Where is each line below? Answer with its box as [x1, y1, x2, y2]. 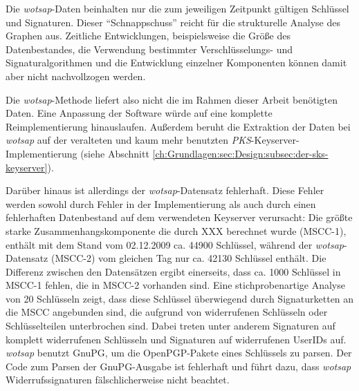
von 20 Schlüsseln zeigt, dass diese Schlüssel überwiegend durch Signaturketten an [6, 291, 354, 305]
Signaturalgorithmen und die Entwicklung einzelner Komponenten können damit [6, 55, 347, 70]
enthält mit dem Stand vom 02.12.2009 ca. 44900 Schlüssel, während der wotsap [6, 237, 344, 251]
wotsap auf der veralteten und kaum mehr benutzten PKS [6, 133, 251, 147]
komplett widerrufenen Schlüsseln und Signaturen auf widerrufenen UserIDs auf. [6, 332, 347, 346]
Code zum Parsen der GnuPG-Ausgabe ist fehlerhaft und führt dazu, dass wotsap [6, 359, 351, 373]
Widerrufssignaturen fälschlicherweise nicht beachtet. [6, 372, 230, 387]
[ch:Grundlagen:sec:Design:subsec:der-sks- [152, 146, 329, 160]
